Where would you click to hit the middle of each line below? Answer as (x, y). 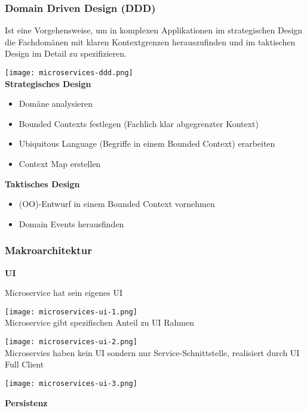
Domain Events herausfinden (71, 223)
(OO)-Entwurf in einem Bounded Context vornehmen (117, 204)
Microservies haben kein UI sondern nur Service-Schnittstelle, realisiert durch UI (152, 352)
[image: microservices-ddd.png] (69, 73)
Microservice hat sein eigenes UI (64, 293)
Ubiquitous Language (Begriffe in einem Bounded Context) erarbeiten (147, 143)
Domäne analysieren (56, 103)
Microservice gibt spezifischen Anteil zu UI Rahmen (100, 322)
